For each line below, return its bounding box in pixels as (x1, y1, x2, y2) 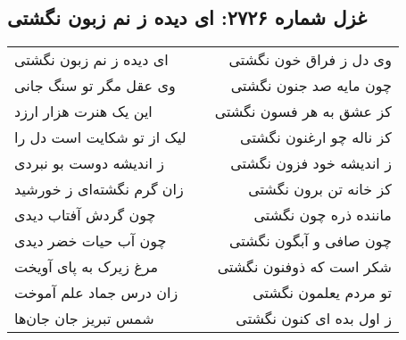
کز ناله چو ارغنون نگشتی (240, 127, 392, 148)
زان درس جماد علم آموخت (14, 282, 178, 303)
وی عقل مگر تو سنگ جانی (14, 75, 176, 96)
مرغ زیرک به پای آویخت (14, 256, 159, 278)
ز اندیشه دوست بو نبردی (14, 153, 165, 174)
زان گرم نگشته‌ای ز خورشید (14, 178, 184, 200)
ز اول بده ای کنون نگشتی (236, 308, 392, 329)
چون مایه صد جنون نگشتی (230, 75, 392, 96)
